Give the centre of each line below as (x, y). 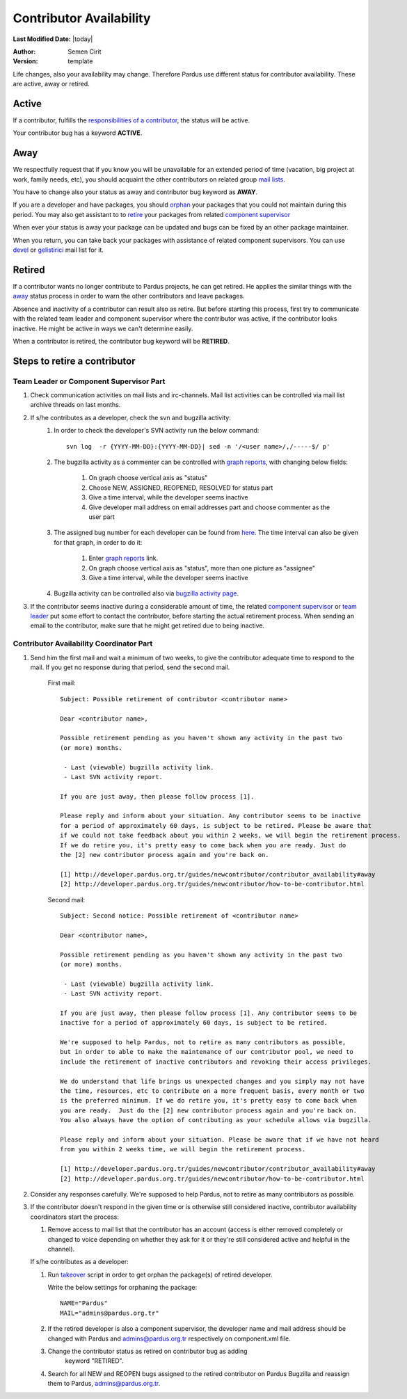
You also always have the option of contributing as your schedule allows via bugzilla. (216, 1120)
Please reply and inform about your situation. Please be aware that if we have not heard (220, 1140)
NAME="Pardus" (84, 1303)
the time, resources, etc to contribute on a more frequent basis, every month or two (212, 1091)
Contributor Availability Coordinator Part (83, 643)
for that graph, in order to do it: (98, 542)
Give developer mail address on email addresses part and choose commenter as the (209, 507)
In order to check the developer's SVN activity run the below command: (157, 431)
